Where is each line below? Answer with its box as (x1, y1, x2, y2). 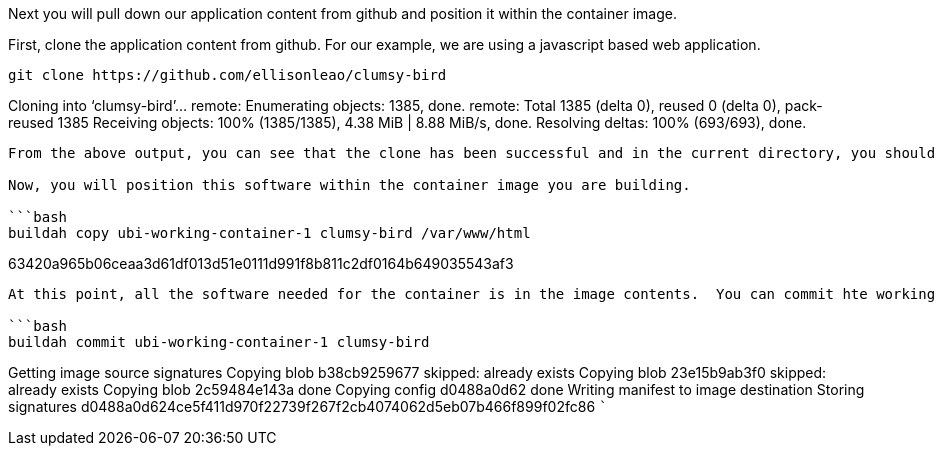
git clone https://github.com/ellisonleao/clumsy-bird (8, 67, 447, 83)
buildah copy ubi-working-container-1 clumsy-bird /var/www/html (8, 225, 531, 241)
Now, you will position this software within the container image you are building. (8, 177, 691, 193)
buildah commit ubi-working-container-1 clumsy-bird (8, 334, 430, 350)
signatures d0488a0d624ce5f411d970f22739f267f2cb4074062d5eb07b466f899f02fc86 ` (8, 398, 608, 415)
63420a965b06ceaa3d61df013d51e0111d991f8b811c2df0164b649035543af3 (8, 255, 514, 272)
